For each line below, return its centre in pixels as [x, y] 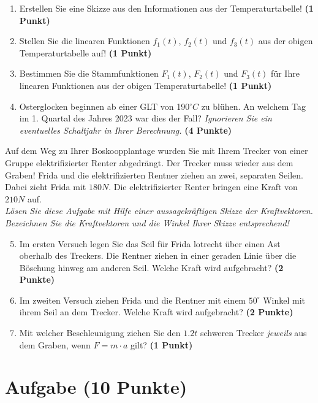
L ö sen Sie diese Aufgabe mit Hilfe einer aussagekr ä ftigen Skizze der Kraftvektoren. [159, 211]
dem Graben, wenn [55, 344]
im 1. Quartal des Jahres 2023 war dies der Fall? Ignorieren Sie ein [146, 118]
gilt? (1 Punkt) [162, 344]
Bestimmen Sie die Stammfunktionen [89, 73]
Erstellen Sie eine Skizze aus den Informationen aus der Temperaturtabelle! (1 [166, 8]
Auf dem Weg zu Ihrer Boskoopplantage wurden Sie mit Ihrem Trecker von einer [157, 151]
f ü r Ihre [285, 73]
